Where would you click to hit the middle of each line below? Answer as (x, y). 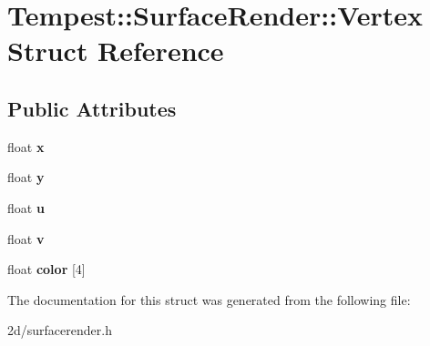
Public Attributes (92, 108)
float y (26, 177)
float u (26, 207)
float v (26, 238)
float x (26, 146)
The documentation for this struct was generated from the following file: (209, 299)
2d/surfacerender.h (60, 330)
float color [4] (46, 269)
